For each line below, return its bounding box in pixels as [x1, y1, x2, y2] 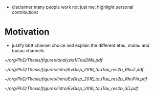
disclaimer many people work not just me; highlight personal [11, 4, 133, 10]
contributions [11, 9, 39, 15]
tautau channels [11, 47, 44, 53]
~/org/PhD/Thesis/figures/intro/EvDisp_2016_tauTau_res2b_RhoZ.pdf [4, 66, 144, 72]
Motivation [4, 26, 50, 38]
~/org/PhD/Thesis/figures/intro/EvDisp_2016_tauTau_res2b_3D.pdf [4, 85, 138, 91]
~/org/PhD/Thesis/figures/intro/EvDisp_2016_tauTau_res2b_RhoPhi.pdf [4, 76, 148, 82]
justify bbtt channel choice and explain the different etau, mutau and [11, 42, 150, 48]
